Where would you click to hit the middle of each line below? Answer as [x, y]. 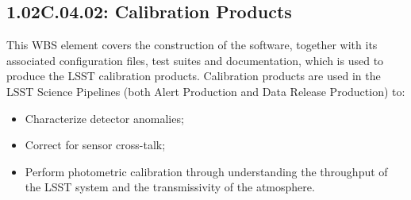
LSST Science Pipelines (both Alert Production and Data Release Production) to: [206, 91]
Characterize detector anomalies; [104, 118]
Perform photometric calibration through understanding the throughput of [206, 171]
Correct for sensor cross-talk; [95, 145]
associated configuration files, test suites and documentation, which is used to [195, 60]
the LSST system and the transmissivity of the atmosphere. [170, 187]
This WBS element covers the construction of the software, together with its [192, 45]
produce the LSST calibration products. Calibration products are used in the [194, 76]
